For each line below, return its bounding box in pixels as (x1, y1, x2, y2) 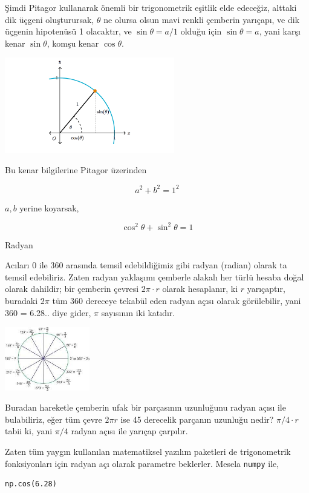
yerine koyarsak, (19, 201, 79, 214)
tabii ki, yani (5, 425, 53, 437)
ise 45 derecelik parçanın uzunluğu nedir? (120, 412, 274, 425)
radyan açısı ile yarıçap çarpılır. (71, 425, 188, 437)
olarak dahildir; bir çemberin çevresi (5, 282, 139, 295)
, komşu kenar (47, 36, 99, 49)
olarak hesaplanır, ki (162, 282, 238, 295)
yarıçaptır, (247, 282, 285, 295)
